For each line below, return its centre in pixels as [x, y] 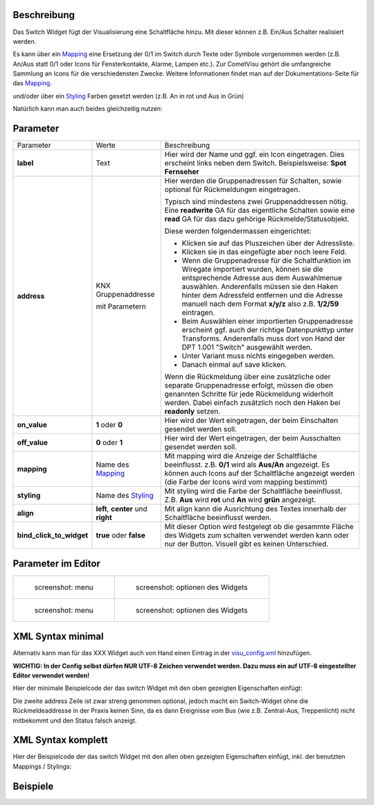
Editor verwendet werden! [51, 675]
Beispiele [33, 786]
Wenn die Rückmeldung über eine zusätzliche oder [248, 376]
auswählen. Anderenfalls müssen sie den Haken [260, 286]
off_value [33, 442]
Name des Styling [125, 496]
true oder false [121, 535]
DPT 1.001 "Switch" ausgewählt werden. [247, 347]
